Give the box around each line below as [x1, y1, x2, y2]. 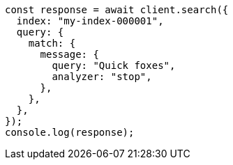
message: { [40, 49, 99, 60]
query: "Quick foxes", [52, 60, 176, 71]
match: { [28, 38, 76, 49]
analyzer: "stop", [52, 71, 152, 82]
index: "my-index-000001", [16, 15, 164, 26]
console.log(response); [5, 127, 135, 138]
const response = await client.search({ [5, 4, 229, 15]
